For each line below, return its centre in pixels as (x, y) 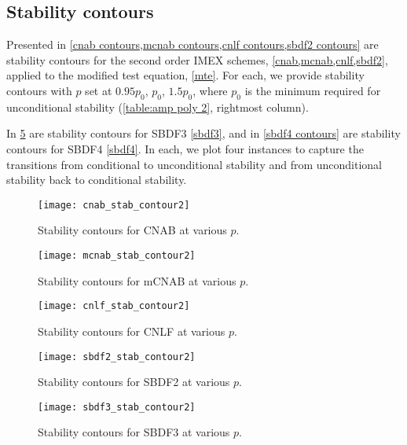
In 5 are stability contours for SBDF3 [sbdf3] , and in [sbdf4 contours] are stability (203, 133)
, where (210, 90)
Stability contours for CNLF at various (132, 331)
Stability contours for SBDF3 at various (134, 432)
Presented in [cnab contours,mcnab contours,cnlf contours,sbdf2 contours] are (192, 44)
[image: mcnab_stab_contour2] (117, 256)
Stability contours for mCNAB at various (137, 280)
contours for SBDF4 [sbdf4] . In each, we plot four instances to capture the (185, 148)
